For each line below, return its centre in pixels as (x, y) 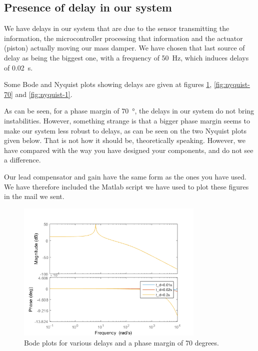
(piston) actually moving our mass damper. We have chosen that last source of (124, 48)
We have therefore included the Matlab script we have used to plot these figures (126, 186)
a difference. (22, 160)
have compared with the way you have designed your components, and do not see (129, 150)
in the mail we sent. (34, 196)
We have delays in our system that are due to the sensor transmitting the (117, 28)
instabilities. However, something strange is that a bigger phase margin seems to (127, 120)
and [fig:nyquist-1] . (44, 94)
